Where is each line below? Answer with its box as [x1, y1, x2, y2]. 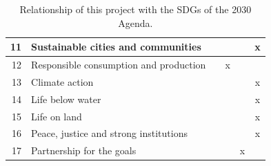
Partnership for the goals [31, 143, 137, 158]
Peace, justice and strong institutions [31, 126, 188, 140]
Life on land [31, 109, 82, 123]
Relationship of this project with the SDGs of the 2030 [19, 2, 252, 16]
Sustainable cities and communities [31, 39, 201, 54]
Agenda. [118, 15, 153, 30]
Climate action [31, 74, 94, 89]
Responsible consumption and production [31, 57, 206, 72]
